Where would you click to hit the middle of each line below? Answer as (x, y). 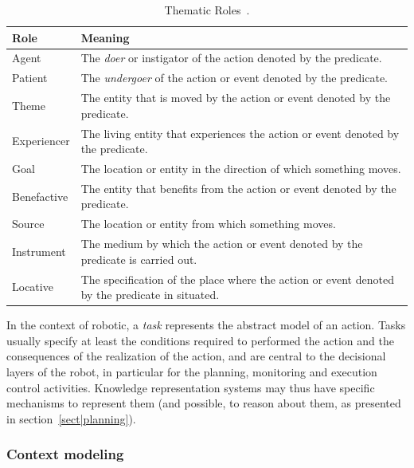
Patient (30, 78)
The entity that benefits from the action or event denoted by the (238, 188)
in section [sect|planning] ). (71, 418)
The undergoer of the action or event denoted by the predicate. (234, 78)
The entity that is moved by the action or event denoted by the (236, 98)
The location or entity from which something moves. (208, 224)
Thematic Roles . (207, 10)
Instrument (39, 251)
